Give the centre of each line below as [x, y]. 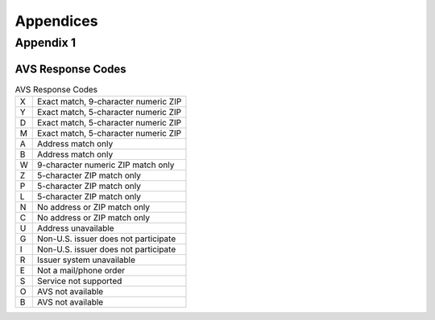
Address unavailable [75, 228]
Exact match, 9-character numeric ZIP [109, 102]
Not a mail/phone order [81, 271]
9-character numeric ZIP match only [106, 165]
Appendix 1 [46, 43]
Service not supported [79, 281]
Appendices [56, 21]
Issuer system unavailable [86, 260]
